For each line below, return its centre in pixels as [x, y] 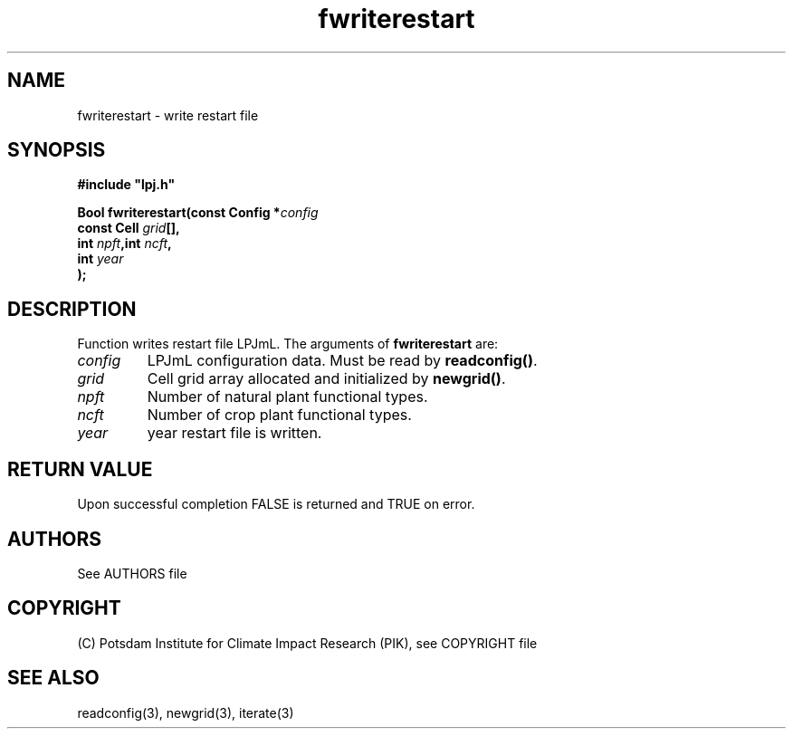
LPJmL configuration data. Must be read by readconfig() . [342, 361]
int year [100, 259]
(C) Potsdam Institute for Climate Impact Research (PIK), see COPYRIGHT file [307, 643]
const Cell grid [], [129, 228]
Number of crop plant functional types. [279, 415]
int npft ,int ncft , [124, 244]
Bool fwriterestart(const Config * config [198, 213]
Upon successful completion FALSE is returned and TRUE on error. [276, 504]
